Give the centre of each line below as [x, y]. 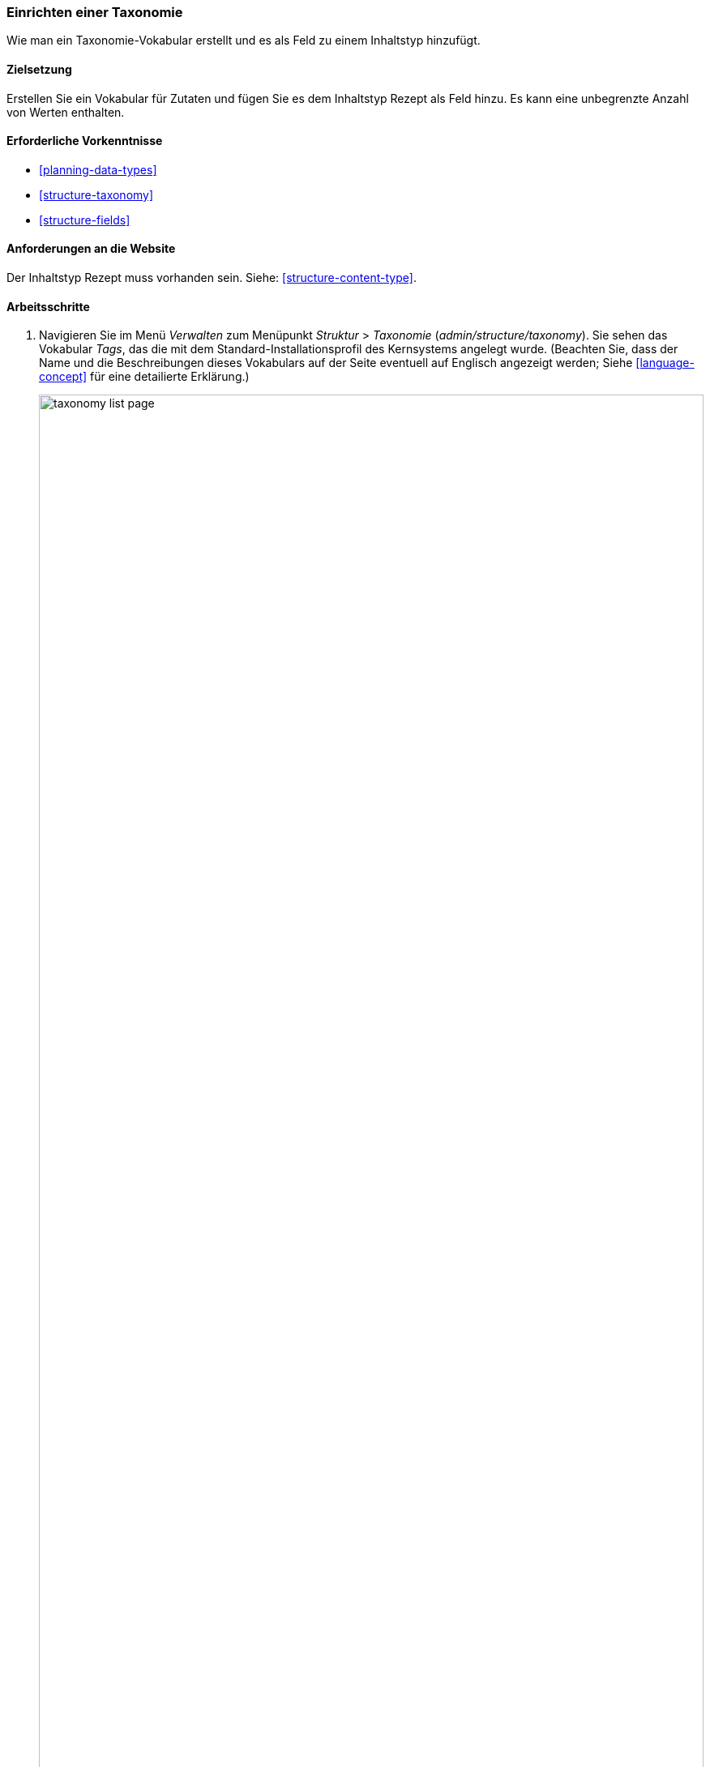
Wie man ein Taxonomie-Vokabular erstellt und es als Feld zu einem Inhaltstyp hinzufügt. [244, 41]
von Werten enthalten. [66, 112]
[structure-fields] [85, 220]
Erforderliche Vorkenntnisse [85, 141]
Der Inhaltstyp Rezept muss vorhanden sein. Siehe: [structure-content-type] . [212, 278]
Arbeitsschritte [48, 306]
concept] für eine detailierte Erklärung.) [144, 377]
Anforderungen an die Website [91, 249]
